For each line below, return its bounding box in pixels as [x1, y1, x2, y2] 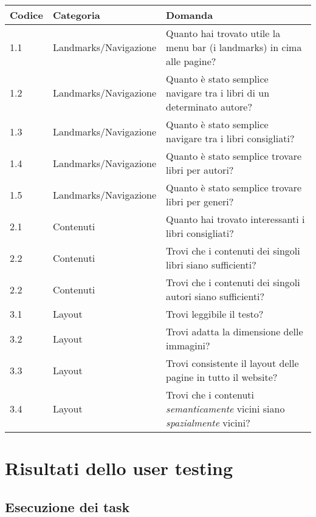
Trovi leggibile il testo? [166, 307, 264, 321]
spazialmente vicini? [166, 416, 250, 430]
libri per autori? [166, 163, 234, 177]
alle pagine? [166, 54, 216, 68]
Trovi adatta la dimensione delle [166, 324, 303, 338]
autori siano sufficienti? [166, 289, 265, 303]
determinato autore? [166, 100, 252, 114]
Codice [10, 8, 43, 22]
